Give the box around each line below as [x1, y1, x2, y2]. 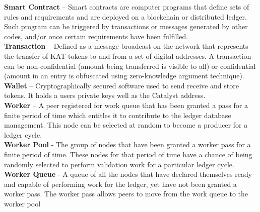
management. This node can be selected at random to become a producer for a [4, 120, 248, 130]
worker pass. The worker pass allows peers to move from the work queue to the [4, 188, 248, 199]
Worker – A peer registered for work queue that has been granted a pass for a [4, 99, 248, 110]
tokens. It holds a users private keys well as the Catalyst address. [4, 90, 206, 100]
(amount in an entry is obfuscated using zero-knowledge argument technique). [4, 70, 244, 81]
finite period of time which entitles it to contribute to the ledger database [4, 110, 231, 120]
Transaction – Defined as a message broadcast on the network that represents [4, 41, 248, 51]
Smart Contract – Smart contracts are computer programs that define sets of [4, 2, 249, 12]
